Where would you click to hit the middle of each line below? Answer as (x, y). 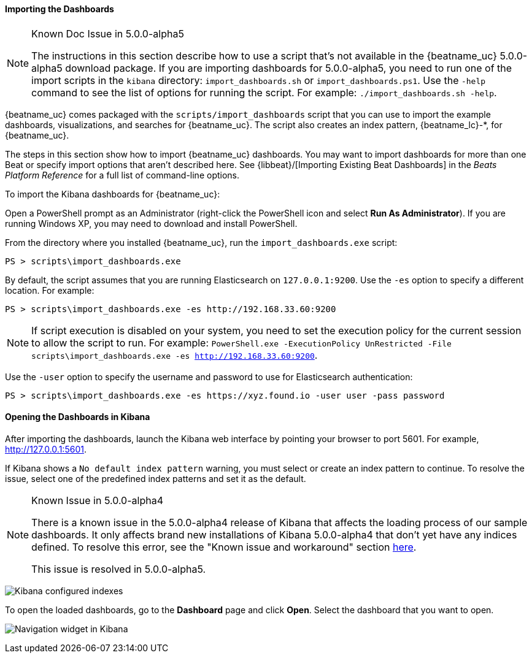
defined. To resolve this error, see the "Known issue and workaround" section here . (224, 547)
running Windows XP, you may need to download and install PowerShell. (151, 223)
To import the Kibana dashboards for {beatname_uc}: (113, 194)
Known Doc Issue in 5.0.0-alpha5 (108, 33)
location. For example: (50, 290)
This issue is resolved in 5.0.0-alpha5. (119, 569)
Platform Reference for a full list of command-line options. (122, 175)
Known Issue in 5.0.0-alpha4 (97, 500)
